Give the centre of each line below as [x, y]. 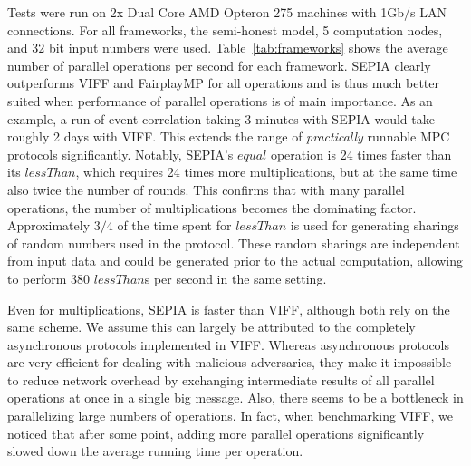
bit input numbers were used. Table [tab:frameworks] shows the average [248, 48]
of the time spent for [174, 225]
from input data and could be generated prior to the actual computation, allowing [235, 261]
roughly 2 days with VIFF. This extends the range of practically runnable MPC [229, 136]
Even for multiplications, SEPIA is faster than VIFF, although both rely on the [229, 309]
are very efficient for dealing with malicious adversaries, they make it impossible [230, 362]
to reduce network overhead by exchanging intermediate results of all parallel [221, 379]
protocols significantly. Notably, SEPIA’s [120, 154]
